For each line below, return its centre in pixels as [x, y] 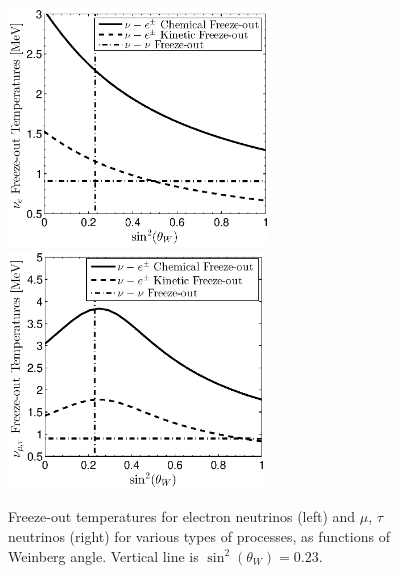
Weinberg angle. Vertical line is [103, 555]
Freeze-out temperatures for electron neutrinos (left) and [182, 516]
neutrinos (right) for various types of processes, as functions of [199, 536]
